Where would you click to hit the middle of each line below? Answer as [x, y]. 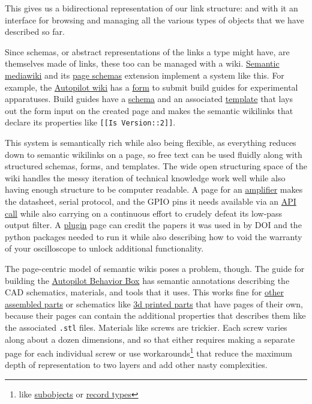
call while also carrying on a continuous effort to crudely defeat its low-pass [144, 213]
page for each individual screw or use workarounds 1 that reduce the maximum [148, 352]
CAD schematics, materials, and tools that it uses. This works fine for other [144, 292]
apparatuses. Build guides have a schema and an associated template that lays [149, 99]
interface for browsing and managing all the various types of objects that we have [154, 20]
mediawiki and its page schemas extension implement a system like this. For [145, 75]
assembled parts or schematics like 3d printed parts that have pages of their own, [154, 303]
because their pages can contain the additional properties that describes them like [155, 315]
